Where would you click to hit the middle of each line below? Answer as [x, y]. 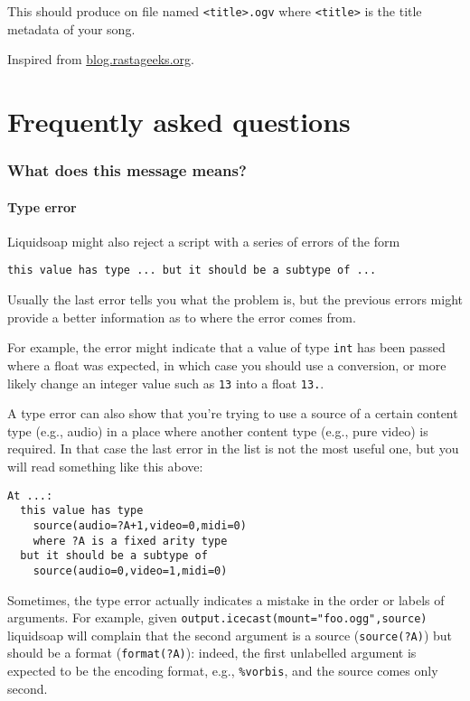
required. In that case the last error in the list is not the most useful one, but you [233, 449]
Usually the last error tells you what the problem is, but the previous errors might [235, 299]
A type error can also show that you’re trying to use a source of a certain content [233, 413]
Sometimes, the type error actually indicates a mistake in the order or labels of [226, 599]
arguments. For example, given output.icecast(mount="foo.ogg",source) [217, 617]
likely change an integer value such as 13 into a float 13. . [166, 383]
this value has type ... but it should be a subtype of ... [192, 271]
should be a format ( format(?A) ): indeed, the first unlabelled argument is [212, 653]
